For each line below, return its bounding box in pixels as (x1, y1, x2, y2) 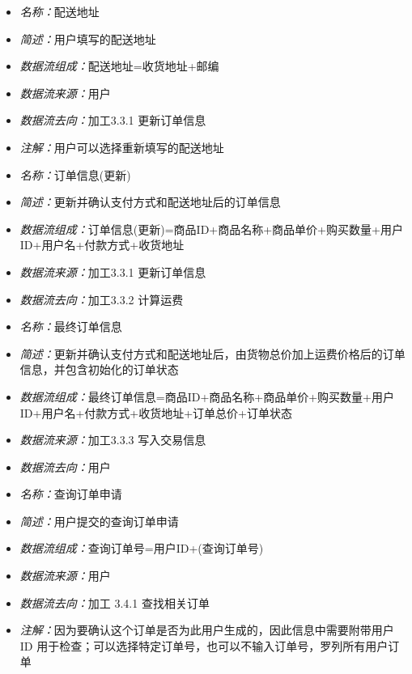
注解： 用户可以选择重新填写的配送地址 (19, 138, 224, 155)
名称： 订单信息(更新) (19, 166, 131, 183)
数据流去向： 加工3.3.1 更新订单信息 (19, 112, 206, 129)
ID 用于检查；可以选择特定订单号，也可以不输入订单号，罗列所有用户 (19, 637, 389, 654)
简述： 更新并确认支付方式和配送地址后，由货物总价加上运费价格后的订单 (19, 345, 406, 362)
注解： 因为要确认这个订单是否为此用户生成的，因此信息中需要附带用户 (19, 621, 394, 638)
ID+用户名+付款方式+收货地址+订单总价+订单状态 (19, 404, 293, 421)
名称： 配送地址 (19, 3, 100, 19)
